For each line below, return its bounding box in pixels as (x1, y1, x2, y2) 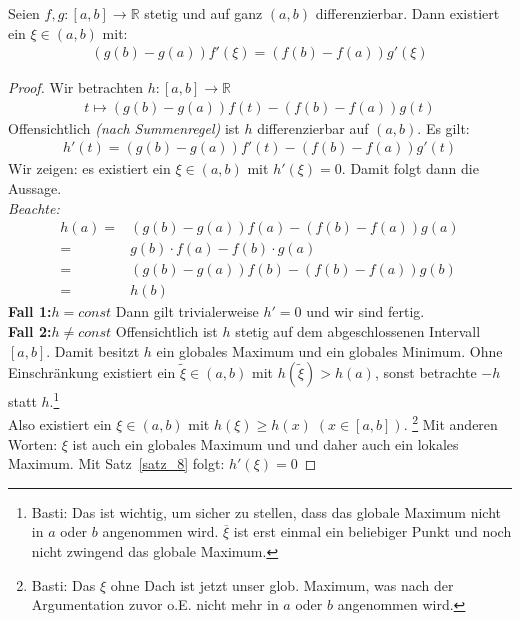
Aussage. (8, 178, 62, 199)
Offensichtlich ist (115, 320, 218, 341)
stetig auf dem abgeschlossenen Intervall (235, 320, 481, 341)
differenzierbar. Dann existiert (315, 3, 500, 23)
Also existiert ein (8, 414, 112, 435)
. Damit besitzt (46, 340, 140, 361)
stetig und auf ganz (144, 3, 263, 23)
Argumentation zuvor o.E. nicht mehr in (31, 594, 279, 615)
